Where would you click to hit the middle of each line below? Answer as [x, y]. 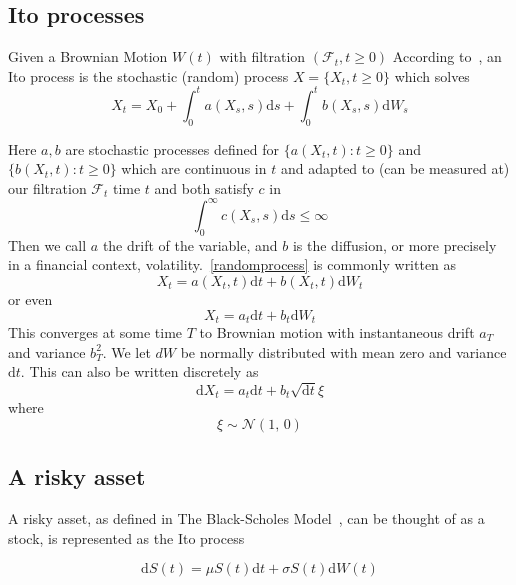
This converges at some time [95, 332]
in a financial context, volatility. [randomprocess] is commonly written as [232, 264]
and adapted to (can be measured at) [395, 168]
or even [30, 298]
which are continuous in [194, 168]
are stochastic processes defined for [172, 148]
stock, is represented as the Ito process [126, 537]
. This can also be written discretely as [139, 371]
